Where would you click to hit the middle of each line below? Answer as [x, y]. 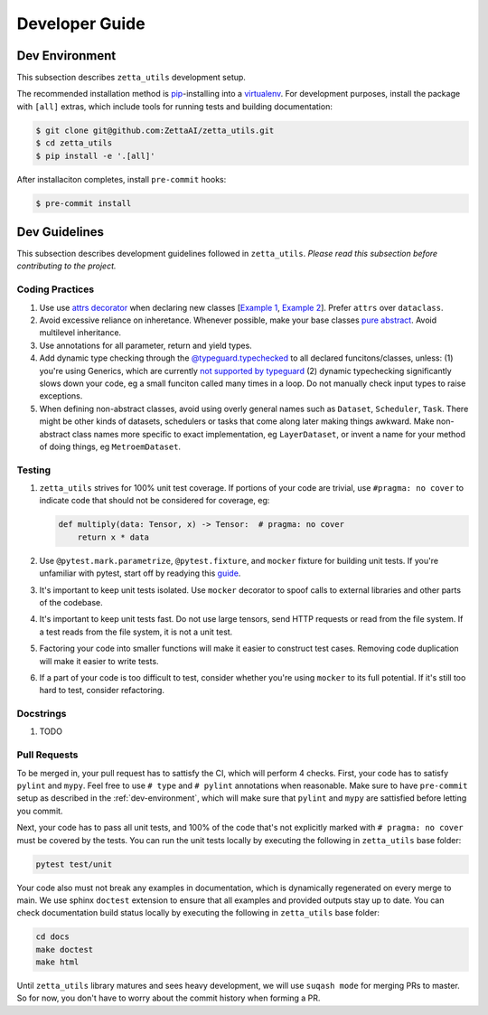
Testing [34, 470]
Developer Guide [81, 23]
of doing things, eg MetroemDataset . [110, 446]
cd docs [52, 937]
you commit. [40, 811]
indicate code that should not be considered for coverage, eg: [155, 501]
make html [57, 962]
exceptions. [61, 396]
